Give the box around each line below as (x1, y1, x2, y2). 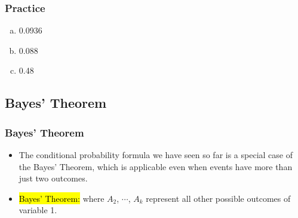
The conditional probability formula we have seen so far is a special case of (19, 149, 293, 161)
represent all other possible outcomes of (146, 192, 291, 204)
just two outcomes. (19, 172, 88, 184)
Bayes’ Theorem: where (19, 192, 105, 204)
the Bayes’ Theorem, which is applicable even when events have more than (19, 160, 293, 172)
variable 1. (19, 204, 57, 216)
